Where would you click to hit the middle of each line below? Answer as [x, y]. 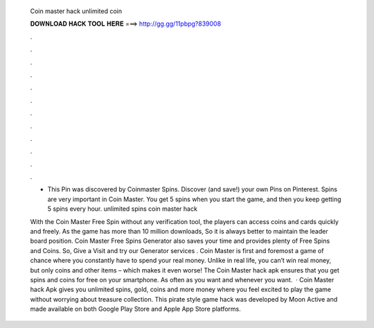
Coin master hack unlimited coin [76, 11]
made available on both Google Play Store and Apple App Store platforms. [136, 309]
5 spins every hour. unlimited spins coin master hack [122, 209]
